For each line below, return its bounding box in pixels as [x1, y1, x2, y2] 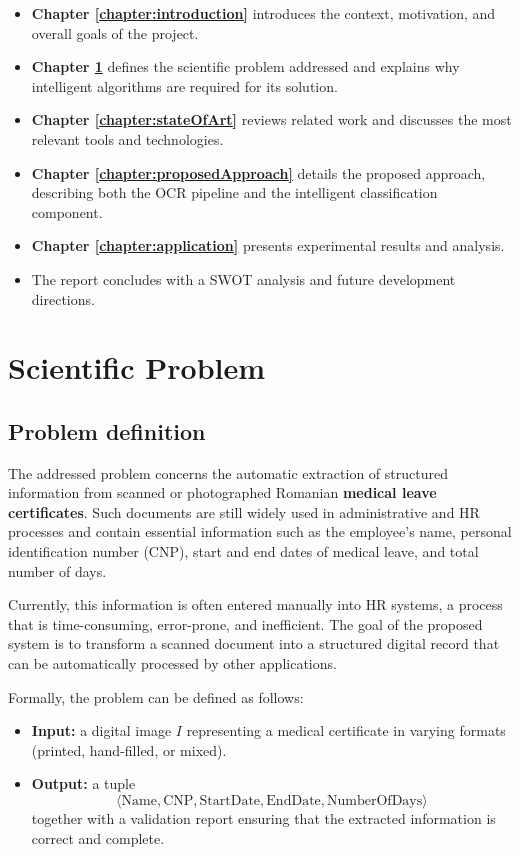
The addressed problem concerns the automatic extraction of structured [8, 462, 448, 483]
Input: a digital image [31, 720, 172, 741]
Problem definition [8, 415, 206, 446]
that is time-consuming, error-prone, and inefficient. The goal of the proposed [8, 613, 483, 634]
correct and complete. [31, 827, 165, 848]
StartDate [199, 794, 261, 809]
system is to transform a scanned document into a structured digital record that [8, 633, 500, 654]
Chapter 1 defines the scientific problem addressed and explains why [31, 56, 460, 77]
